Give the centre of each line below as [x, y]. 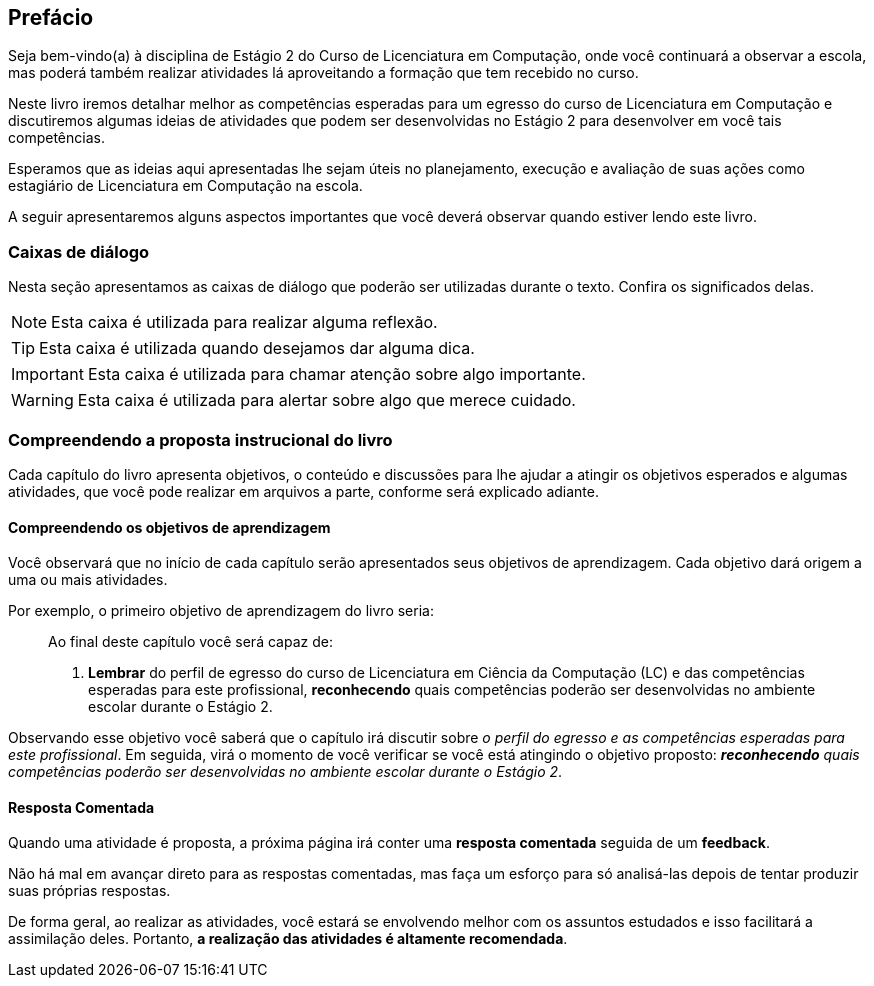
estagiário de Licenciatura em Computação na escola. [185, 186]
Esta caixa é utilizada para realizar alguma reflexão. [244, 322]
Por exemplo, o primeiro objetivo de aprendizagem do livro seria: [221, 611]
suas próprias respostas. [89, 891]
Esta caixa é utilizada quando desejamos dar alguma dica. [257, 348]
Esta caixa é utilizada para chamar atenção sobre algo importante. [336, 374]
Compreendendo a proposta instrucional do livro [200, 439]
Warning [42, 400]
